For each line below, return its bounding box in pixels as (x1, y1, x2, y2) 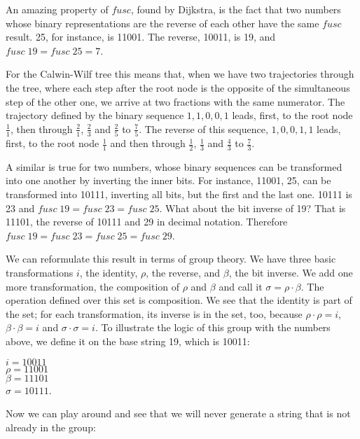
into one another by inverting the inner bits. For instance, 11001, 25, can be (6, 173, 331, 188)
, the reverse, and (146, 265, 221, 280)
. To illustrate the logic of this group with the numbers (95, 320, 331, 335)
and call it (219, 279, 263, 293)
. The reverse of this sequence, (139, 121, 268, 136)
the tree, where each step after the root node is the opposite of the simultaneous (6, 80, 350, 95)
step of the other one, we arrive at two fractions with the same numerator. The (6, 94, 345, 109)
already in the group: (6, 419, 96, 434)
